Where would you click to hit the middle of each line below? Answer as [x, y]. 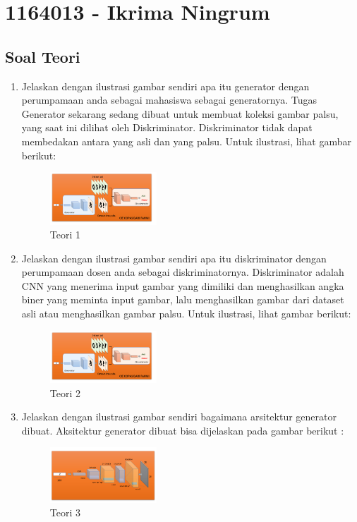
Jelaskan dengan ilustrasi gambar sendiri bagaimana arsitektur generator [179, 417]
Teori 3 [65, 512]
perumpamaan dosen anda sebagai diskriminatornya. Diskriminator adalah [183, 272]
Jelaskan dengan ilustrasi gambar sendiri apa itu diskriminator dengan [174, 258]
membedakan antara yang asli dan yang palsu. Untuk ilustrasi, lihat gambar [186, 141]
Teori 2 [65, 393]
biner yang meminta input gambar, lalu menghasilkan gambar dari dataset [183, 299]
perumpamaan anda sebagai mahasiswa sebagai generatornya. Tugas [169, 100]
